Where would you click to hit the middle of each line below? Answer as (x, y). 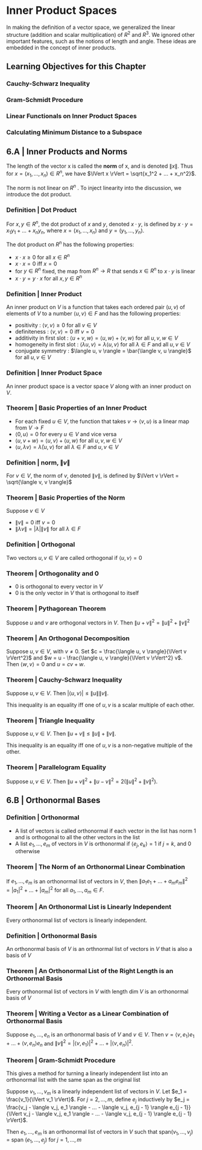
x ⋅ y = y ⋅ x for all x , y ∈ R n (49, 278)
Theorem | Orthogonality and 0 (53, 573)
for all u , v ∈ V (33, 357)
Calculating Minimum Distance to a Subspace (74, 132)
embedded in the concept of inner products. (61, 47)
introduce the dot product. (39, 194)
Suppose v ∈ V (26, 511)
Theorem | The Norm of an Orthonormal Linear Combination (96, 867)
